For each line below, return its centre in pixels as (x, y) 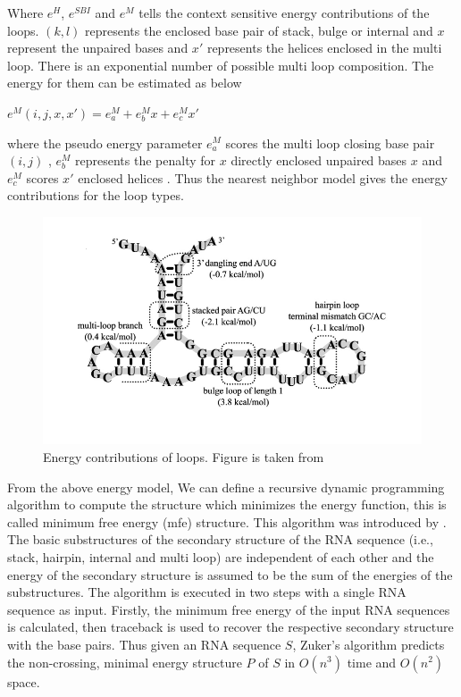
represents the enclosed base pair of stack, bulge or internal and (259, 30)
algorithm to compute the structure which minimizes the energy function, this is (227, 504)
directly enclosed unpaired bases (319, 160)
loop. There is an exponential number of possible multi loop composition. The (221, 65)
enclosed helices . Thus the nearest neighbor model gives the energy (263, 177)
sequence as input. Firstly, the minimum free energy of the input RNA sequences (229, 609)
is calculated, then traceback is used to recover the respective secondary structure (230, 627)
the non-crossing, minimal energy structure (125, 662)
